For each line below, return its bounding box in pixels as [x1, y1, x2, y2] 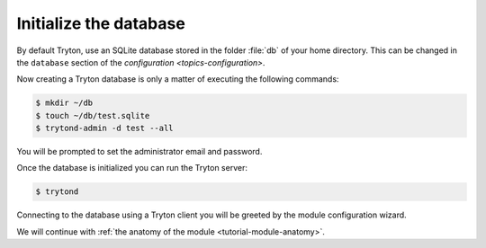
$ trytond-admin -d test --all [35, 123, 175, 134]
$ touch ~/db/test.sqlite [35, 111, 150, 120]
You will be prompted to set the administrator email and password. [16, 146, 263, 157]
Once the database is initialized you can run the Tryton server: [16, 163, 247, 173]
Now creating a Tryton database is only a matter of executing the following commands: [16, 74, 339, 84]
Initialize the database [16, 13, 186, 33]
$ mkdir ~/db [35, 98, 94, 108]
